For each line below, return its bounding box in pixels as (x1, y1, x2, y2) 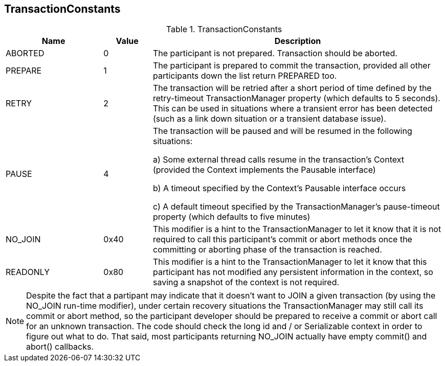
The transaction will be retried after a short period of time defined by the (152, 83, 432, 94)
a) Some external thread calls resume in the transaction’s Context (152, 154, 404, 165)
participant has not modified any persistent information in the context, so (152, 267, 433, 278)
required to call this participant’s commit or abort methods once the (152, 234, 412, 245)
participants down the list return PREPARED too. (152, 71, 337, 81)
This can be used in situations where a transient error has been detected (152, 103, 433, 114)
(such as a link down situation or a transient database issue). (152, 113, 386, 124)
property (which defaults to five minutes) (152, 212, 310, 222)
